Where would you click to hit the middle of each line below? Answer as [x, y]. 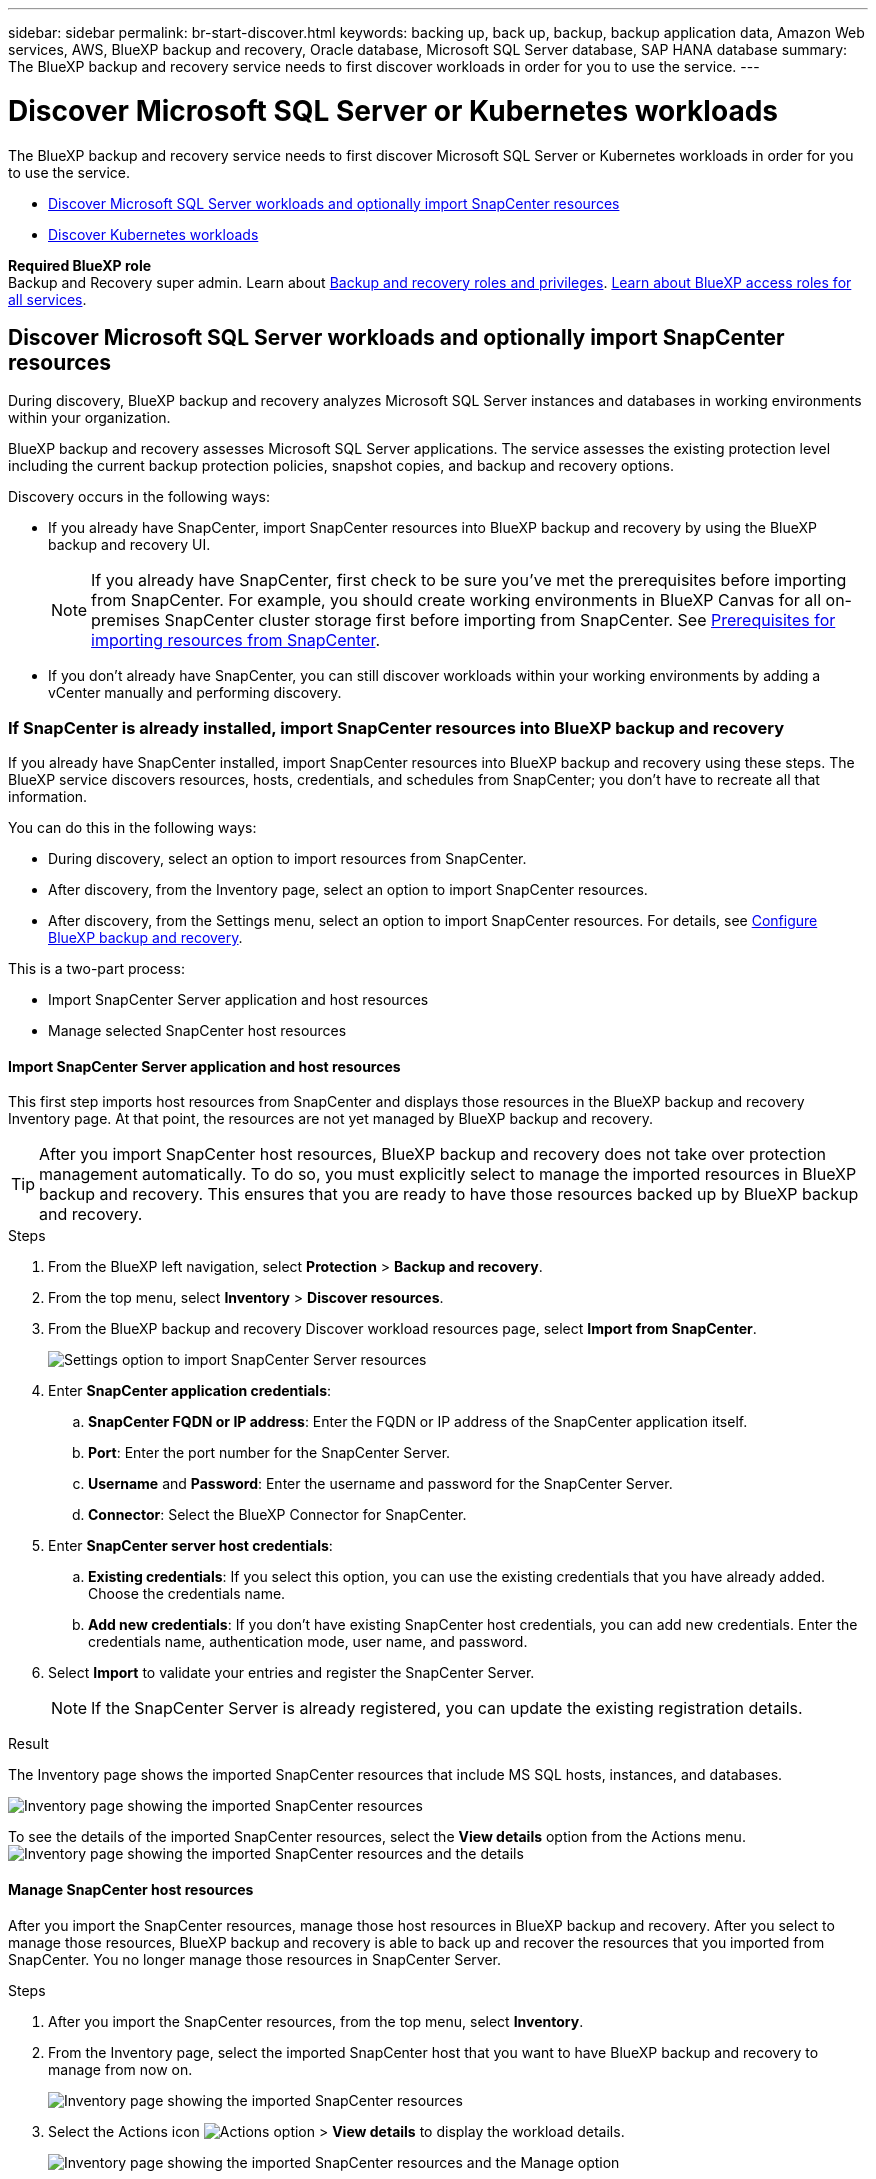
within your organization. [89, 418]
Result [28, 1744]
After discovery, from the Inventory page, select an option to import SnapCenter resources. [348, 890]
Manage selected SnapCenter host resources [197, 1031]
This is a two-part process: [96, 969]
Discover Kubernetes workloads [153, 234]
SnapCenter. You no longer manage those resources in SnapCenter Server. [255, 1959]
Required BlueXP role [80, 265]
